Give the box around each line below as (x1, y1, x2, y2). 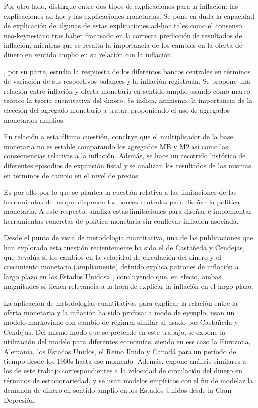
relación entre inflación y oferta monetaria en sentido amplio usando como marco (4, 85, 250, 96)
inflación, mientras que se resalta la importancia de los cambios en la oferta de (4, 40, 243, 50)
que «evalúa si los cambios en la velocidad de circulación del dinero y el (4, 252, 221, 262)
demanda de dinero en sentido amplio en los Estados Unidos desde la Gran (4, 385, 232, 395)
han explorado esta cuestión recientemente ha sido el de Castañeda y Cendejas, (4, 242, 245, 253)
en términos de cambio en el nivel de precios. (4, 170, 140, 180)
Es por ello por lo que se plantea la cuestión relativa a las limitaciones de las (4, 187, 237, 197)
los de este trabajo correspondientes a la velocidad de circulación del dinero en (4, 365, 242, 376)
